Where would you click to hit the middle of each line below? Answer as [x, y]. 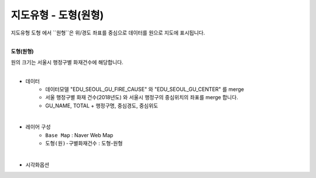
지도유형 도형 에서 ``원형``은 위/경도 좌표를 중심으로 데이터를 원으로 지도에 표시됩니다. [108, 33]
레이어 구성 [38, 127]
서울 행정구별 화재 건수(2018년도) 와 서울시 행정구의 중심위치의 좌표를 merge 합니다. [142, 97]
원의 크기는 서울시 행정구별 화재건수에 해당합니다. [67, 62]
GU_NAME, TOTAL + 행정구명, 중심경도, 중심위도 [102, 106]
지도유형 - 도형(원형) [57, 15]
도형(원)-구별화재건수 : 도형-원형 [84, 144]
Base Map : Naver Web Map [79, 135]
